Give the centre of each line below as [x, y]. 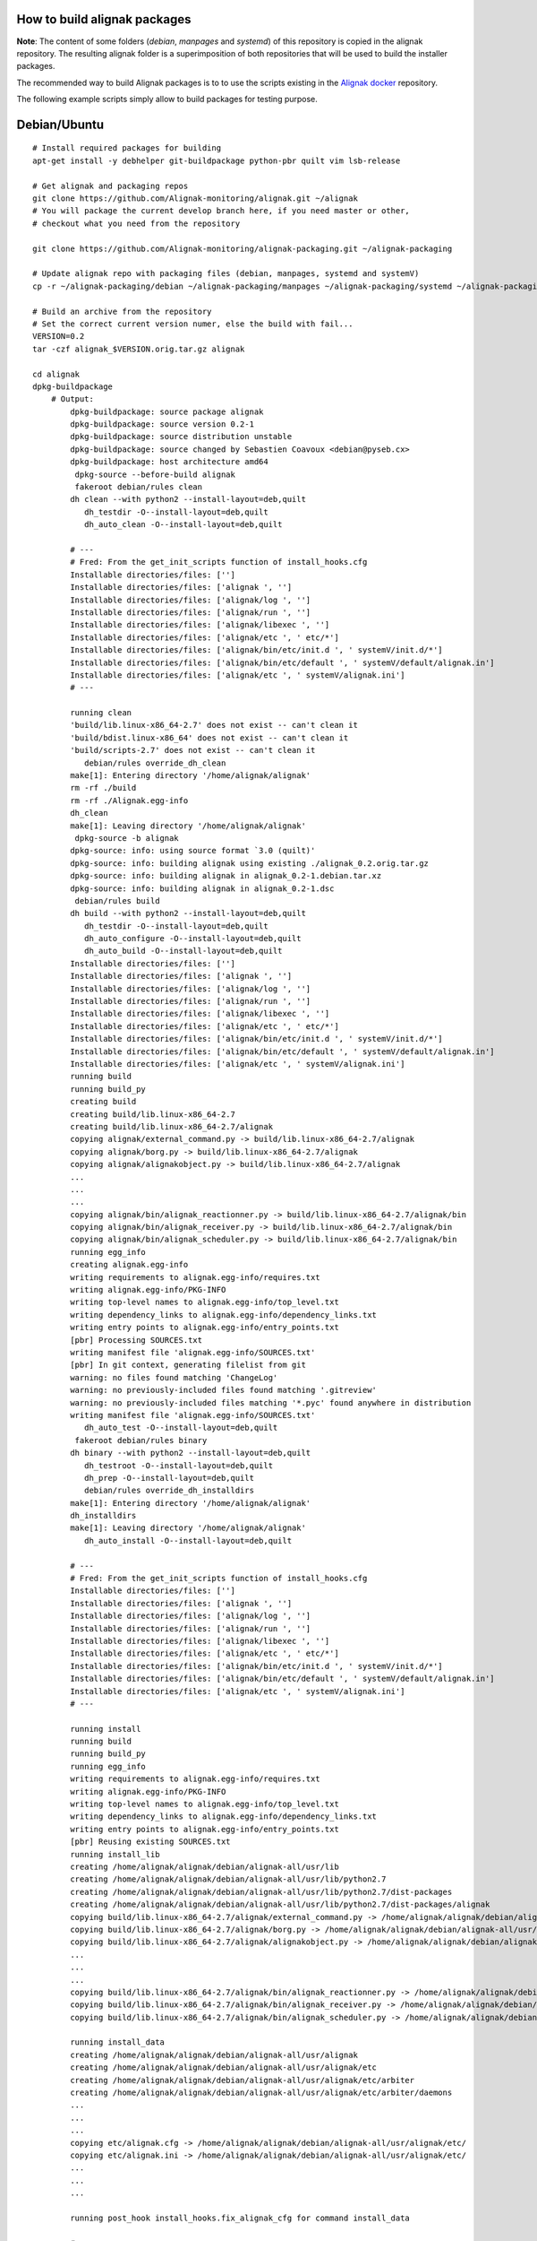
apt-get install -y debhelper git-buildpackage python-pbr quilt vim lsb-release [217, 160]
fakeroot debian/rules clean [139, 487]
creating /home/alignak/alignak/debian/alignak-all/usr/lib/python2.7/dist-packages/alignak [280, 1904]
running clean [101, 713]
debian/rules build [117, 900]
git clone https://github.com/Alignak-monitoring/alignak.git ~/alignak [195, 199]
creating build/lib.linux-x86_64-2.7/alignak [171, 1126]
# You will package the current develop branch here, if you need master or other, [222, 211]
